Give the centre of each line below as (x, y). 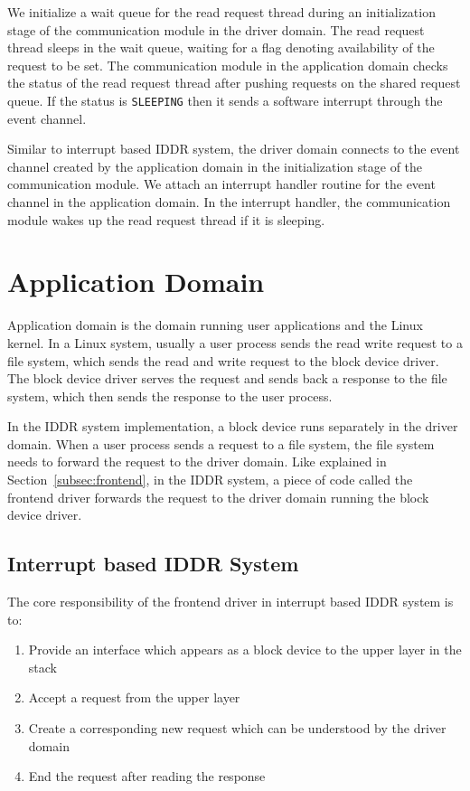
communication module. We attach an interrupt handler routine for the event (221, 184)
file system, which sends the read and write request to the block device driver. (223, 360)
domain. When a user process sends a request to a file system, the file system (221, 443)
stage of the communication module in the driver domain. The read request (216, 29)
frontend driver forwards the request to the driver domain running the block (218, 497)
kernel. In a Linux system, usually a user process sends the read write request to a (235, 342)
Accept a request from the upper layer (134, 697)
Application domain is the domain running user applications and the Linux (215, 325)
